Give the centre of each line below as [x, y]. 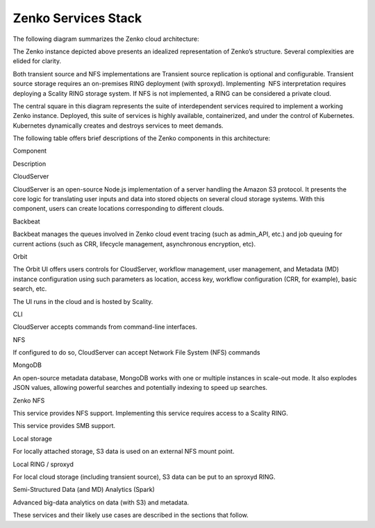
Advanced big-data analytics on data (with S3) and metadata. [101, 502]
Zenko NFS [29, 400]
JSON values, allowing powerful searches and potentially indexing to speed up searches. [140, 388]
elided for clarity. [37, 61]
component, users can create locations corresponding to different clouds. [118, 209]
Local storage [32, 438]
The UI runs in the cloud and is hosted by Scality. [83, 301]
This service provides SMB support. [64, 426]
